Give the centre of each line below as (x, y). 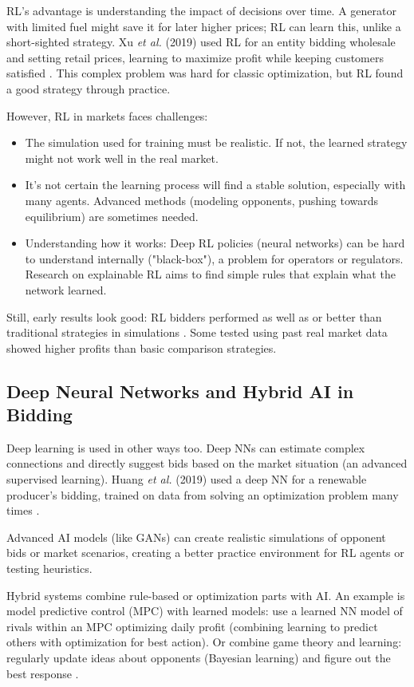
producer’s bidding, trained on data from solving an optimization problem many (203, 494)
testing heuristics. (49, 569)
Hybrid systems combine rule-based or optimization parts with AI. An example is (206, 595)
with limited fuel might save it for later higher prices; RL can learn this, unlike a (204, 26)
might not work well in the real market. (122, 158)
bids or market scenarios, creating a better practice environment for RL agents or (205, 553)
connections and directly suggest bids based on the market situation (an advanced (207, 463)
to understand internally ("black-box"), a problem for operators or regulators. (214, 258)
